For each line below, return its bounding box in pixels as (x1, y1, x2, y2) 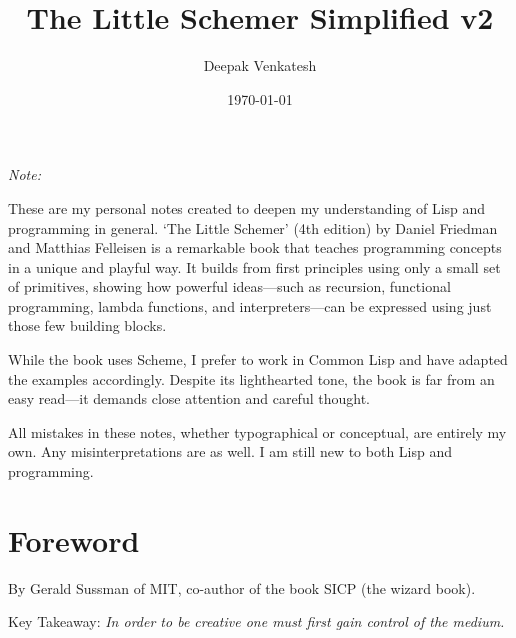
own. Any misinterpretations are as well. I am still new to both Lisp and (8, 441, 453, 462)
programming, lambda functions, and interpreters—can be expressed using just (8, 295, 492, 316)
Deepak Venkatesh (203, 55, 317, 76)
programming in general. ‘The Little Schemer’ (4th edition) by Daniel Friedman (8, 217, 498, 238)
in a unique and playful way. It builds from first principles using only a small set (8, 256, 501, 277)
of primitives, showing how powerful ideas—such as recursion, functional (8, 276, 451, 297)
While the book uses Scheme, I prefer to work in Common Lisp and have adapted (8, 349, 508, 370)
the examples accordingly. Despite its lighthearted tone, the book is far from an (8, 368, 495, 389)
